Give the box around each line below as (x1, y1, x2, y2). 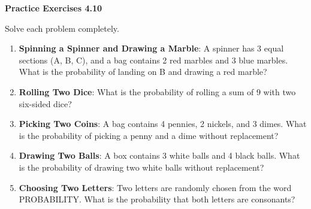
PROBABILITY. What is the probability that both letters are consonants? (19, 193, 295, 205)
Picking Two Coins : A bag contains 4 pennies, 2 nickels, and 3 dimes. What (19, 117, 307, 130)
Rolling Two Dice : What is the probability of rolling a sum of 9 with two (19, 85, 296, 98)
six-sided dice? (19, 97, 72, 110)
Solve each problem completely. (5, 22, 119, 34)
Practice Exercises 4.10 (5, 2, 102, 14)
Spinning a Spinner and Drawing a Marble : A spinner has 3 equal (19, 42, 284, 54)
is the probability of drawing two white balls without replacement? (19, 160, 264, 173)
